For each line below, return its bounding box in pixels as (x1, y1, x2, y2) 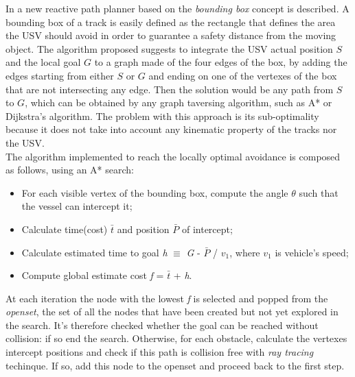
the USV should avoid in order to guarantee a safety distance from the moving (5, 28, 336, 42)
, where (229, 245, 260, 259)
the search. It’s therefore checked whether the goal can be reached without (5, 317, 319, 332)
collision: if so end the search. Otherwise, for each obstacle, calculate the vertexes (5, 331, 347, 345)
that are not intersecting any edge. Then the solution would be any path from (5, 82, 334, 96)
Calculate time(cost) (21, 221, 108, 236)
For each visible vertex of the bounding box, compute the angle (21, 185, 288, 199)
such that (299, 185, 339, 199)
